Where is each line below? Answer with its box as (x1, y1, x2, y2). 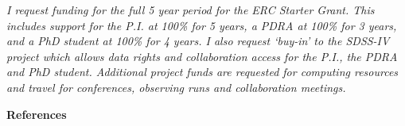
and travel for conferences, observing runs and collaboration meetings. (6, 78, 346, 95)
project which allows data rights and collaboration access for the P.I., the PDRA (6, 48, 398, 64)
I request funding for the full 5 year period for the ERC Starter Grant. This (6, 2, 375, 17)
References (6, 105, 67, 122)
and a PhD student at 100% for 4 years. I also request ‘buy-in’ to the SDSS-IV (6, 32, 390, 49)
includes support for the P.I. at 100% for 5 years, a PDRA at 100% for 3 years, (6, 17, 397, 33)
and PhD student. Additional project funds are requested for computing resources (6, 63, 399, 80)
